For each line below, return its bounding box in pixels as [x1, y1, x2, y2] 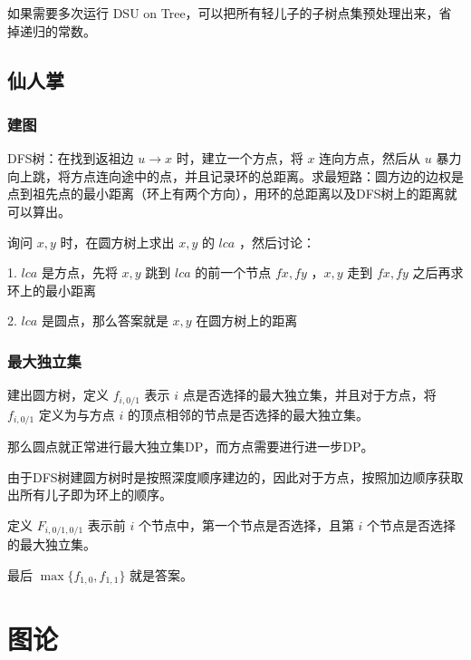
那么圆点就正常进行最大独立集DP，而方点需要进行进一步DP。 [7, 437, 374, 456]
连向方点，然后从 [319, 149, 421, 168]
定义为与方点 [38, 404, 115, 423]
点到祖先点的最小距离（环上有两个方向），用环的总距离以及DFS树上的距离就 [7, 184, 457, 203]
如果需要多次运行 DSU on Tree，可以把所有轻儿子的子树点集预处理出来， [7, 4, 439, 22]
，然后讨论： [238, 232, 315, 251]
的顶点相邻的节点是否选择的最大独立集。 [127, 404, 369, 423]
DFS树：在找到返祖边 [7, 149, 134, 168]
